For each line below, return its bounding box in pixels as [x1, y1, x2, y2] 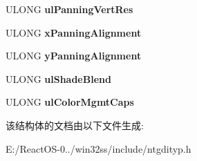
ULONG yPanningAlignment [6, 48, 142, 63]
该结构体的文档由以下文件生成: [6, 117, 144, 132]
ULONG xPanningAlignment [6, 25, 142, 39]
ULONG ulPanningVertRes [6, 2, 133, 16]
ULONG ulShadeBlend [6, 71, 111, 86]
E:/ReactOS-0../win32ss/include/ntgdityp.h [6, 141, 191, 155]
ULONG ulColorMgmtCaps [6, 95, 134, 109]
